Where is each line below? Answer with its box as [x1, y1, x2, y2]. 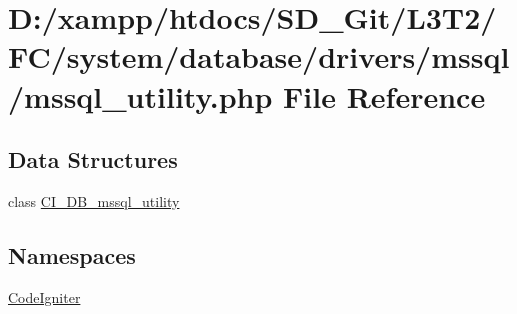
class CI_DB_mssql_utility [8, 190, 180, 211]
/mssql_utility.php [8, 75, 273, 116]
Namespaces [8, 239, 136, 270]
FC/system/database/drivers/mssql [8, 36, 510, 77]
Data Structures [8, 144, 178, 175]
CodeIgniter [8, 286, 81, 307]
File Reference [283, 75, 486, 116]
